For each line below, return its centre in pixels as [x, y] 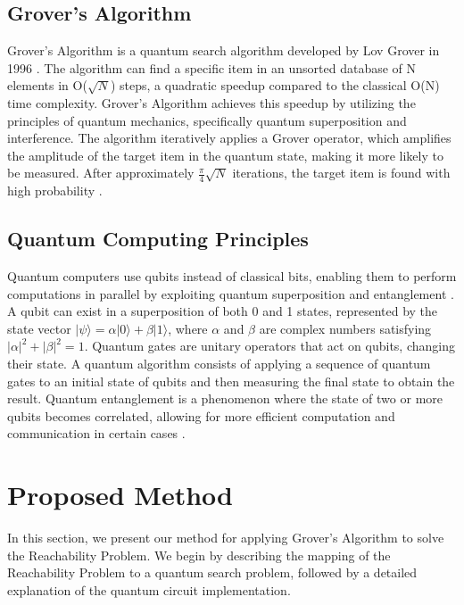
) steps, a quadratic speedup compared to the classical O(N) [275, 85]
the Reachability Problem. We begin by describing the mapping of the [199, 555]
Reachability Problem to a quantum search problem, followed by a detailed [212, 572]
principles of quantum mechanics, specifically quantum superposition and [207, 120]
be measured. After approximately [101, 173]
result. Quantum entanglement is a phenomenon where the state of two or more [225, 398]
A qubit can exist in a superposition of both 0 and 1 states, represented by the [223, 311]
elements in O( [47, 85]
